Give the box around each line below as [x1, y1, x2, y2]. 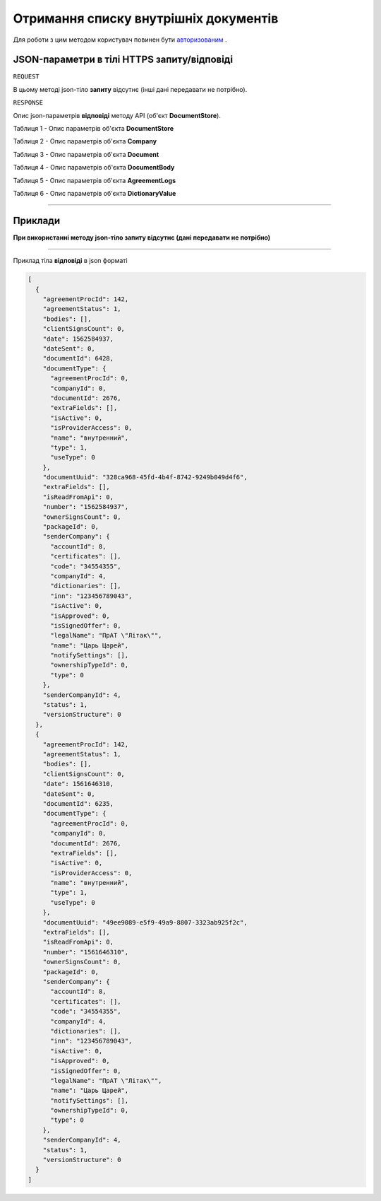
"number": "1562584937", [42, 503, 129, 511]
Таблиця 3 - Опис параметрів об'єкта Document [13, 150, 159, 158]
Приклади [13, 214, 61, 226]
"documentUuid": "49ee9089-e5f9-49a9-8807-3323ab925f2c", [42, 918, 248, 926]
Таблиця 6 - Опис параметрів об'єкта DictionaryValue [13, 189, 176, 197]
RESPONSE [13, 99, 44, 107]
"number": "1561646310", [42, 948, 129, 956]
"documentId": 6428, [42, 354, 114, 363]
